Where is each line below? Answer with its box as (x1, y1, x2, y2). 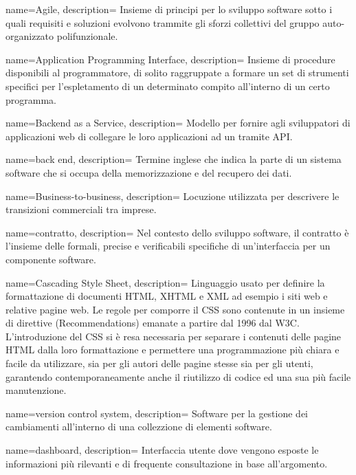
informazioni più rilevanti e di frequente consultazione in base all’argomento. (5, 456, 328, 470)
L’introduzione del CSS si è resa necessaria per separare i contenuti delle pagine (5, 329, 342, 343)
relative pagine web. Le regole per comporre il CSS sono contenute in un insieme (5, 302, 345, 316)
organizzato (5, 29, 54, 43)
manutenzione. (5, 383, 67, 397)
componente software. (5, 252, 96, 266)
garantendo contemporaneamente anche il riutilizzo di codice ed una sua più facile (5, 369, 351, 384)
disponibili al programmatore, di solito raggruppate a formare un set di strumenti (5, 65, 349, 80)
